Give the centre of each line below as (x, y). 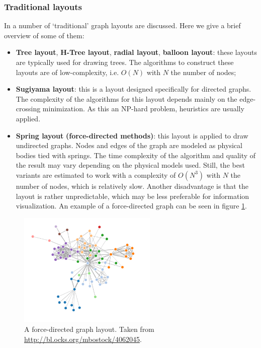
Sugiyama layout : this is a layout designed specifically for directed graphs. (134, 89)
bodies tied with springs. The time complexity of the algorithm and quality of (136, 155)
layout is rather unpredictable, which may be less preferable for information (133, 196)
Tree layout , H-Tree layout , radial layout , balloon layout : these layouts (137, 52)
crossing (28, 109)
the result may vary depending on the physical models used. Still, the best (130, 165)
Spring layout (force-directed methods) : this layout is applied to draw (132, 135)
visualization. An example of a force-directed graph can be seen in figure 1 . (132, 206)
